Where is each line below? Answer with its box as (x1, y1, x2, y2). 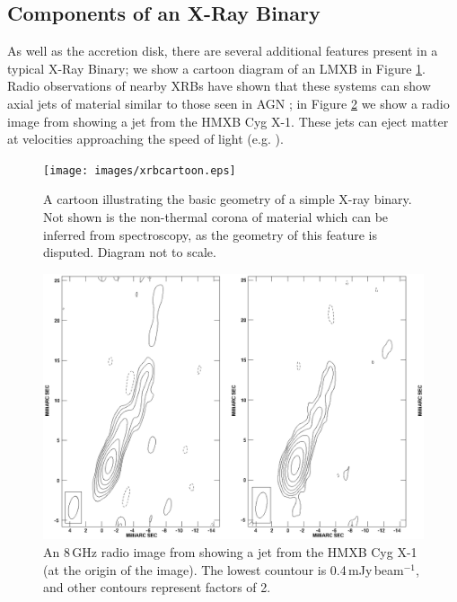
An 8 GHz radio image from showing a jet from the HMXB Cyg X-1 (43, 543, 417, 562)
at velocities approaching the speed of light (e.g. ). (7, 129, 284, 148)
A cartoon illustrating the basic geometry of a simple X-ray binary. (43, 190, 412, 208)
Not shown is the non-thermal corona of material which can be (43, 208, 389, 226)
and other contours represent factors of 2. (43, 578, 271, 597)
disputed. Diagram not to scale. (43, 243, 216, 261)
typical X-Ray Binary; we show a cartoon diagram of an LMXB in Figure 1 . (7, 58, 426, 77)
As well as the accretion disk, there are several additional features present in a (7, 41, 438, 60)
